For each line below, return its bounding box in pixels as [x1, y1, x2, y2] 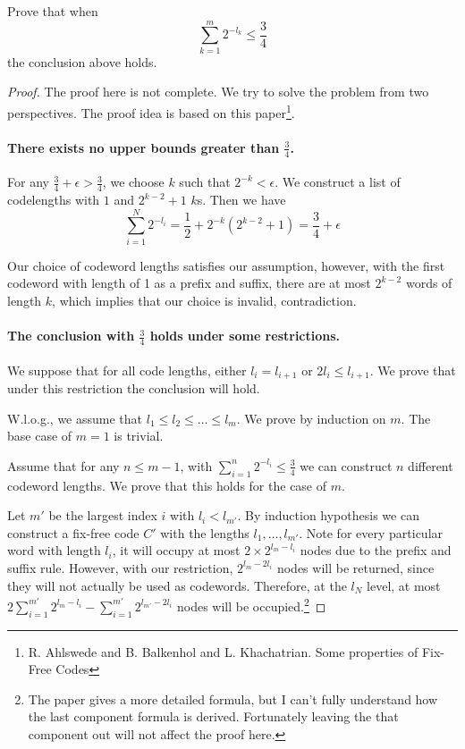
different [408, 456, 453, 475]
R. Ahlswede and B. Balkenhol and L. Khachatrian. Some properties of [28, 642, 418, 661]
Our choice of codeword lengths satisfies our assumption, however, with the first [7, 256, 445, 274]
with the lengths [160, 523, 249, 542]
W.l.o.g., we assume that [7, 408, 143, 427]
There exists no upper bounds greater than [7, 138, 280, 156]
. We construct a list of [275, 173, 401, 191]
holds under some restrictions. [149, 326, 341, 345]
